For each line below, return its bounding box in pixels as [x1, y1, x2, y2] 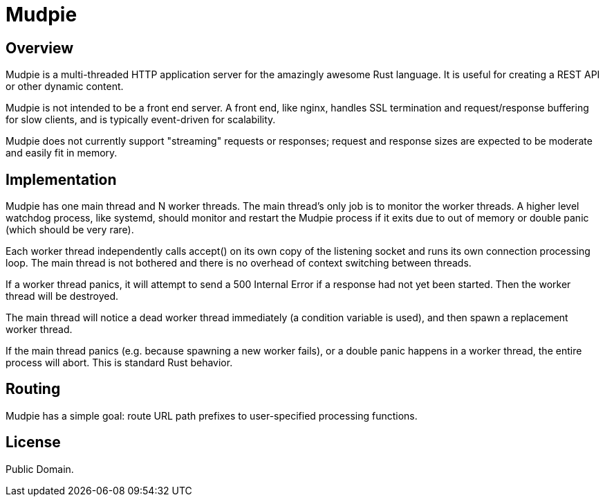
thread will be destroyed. [6, 290, 119, 303]
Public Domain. [6, 463, 74, 475]
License [6, 433, 61, 451]
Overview [6, 39, 74, 57]
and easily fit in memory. [6, 147, 118, 159]
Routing [6, 380, 61, 398]
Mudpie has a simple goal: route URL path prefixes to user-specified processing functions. [6, 409, 418, 422]
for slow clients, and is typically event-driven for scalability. [6, 114, 276, 126]
